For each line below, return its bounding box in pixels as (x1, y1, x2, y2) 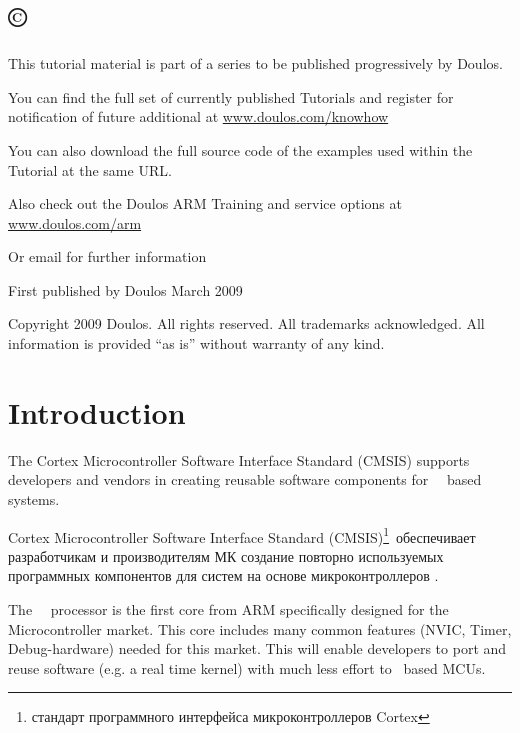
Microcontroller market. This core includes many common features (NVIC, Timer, (8, 618, 512, 639)
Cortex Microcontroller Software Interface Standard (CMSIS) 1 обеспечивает (8, 523, 476, 547)
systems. (8, 488, 60, 509)
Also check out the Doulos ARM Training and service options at (8, 193, 402, 214)
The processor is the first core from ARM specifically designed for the (8, 599, 449, 619)
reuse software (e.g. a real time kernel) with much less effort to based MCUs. (8, 657, 486, 678)
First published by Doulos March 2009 (8, 279, 243, 300)
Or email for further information (8, 246, 207, 267)
